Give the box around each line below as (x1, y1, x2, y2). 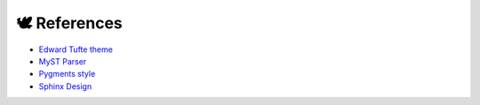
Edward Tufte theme (38, 44, 113, 55)
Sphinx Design (38, 80, 92, 92)
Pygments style (38, 69, 96, 79)
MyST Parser (38, 56, 87, 66)
